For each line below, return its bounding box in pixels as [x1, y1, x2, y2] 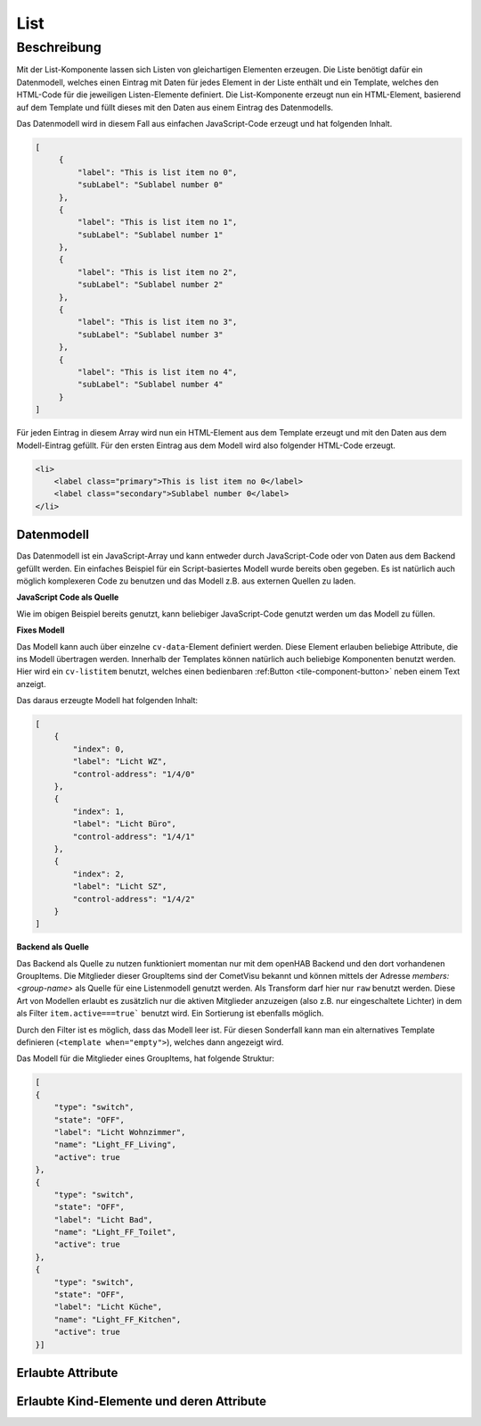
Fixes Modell [16, 625, 65, 635]
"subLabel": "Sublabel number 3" [77, 329, 224, 339]
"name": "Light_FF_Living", [53, 1140, 177, 1150]
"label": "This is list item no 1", [77, 217, 238, 228]
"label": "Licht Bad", [53, 1215, 153, 1224]
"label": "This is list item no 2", [77, 267, 238, 277]
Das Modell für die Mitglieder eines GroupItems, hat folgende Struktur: [16, 1053, 275, 1064]
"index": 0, [72, 743, 125, 754]
